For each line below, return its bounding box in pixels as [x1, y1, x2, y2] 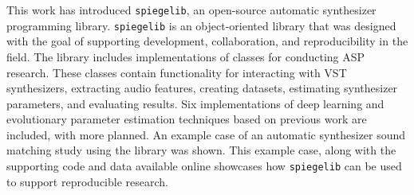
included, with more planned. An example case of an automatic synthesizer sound [6, 126, 406, 142]
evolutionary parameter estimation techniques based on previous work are [6, 111, 367, 127]
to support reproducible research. [6, 173, 168, 189]
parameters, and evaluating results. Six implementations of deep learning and [6, 95, 384, 111]
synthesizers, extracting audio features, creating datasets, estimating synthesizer [6, 80, 398, 96]
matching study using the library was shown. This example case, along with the [6, 142, 396, 158]
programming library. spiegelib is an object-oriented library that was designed [6, 17, 396, 33]
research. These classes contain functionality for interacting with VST [6, 64, 347, 80]
